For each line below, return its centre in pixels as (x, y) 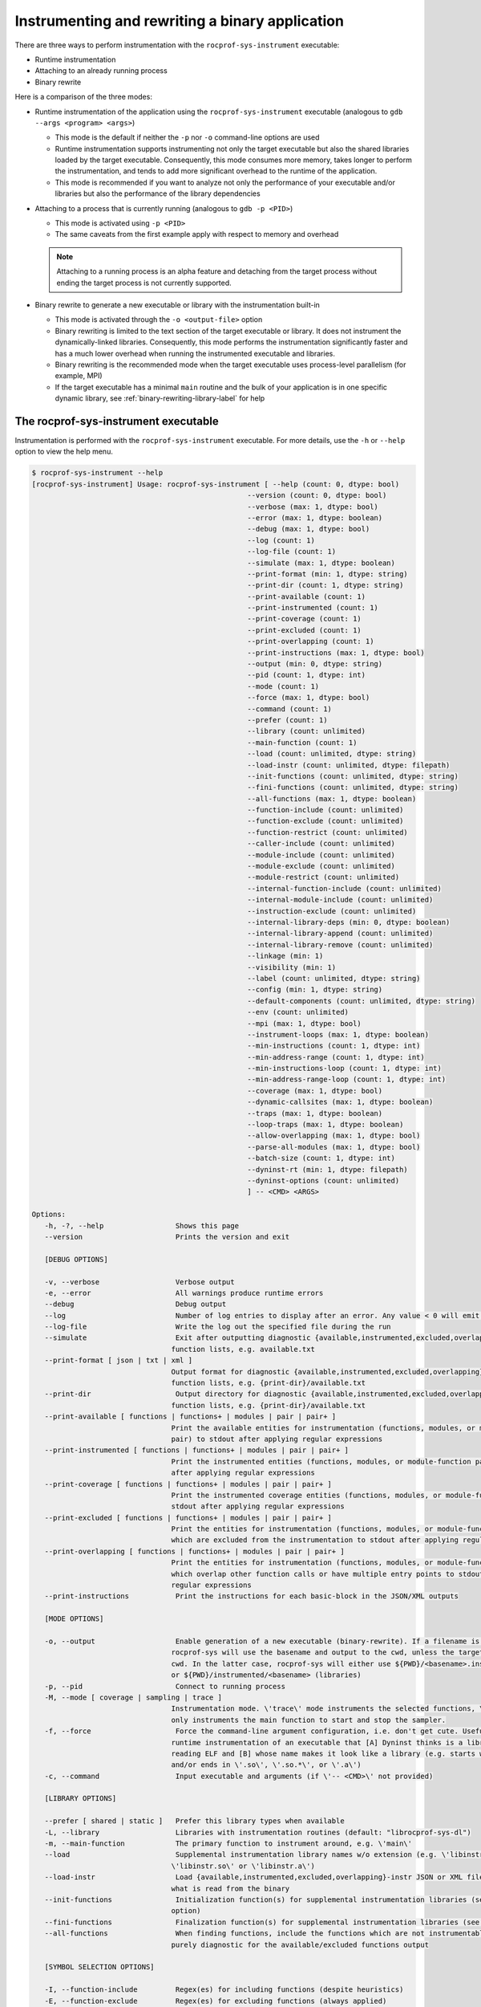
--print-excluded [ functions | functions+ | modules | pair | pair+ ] (188, 1518)
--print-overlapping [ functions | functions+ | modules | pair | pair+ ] (194, 1551)
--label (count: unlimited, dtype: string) (334, 978)
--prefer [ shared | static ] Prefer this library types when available (194, 1821)
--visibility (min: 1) (292, 967)
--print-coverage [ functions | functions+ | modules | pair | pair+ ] (188, 1484)
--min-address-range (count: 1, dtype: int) (336, 1057)
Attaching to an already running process (101, 71)
